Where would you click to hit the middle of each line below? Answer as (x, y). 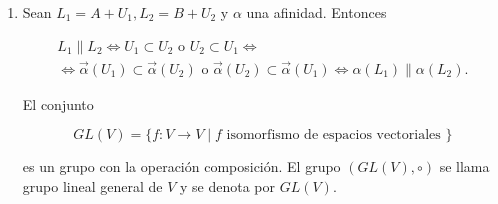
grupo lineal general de (92, 186)
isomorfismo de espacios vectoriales (333, 135)
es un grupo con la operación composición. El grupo (181, 166)
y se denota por (228, 186)
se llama (464, 166)
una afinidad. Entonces (316, 12)
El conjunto (58, 103)
